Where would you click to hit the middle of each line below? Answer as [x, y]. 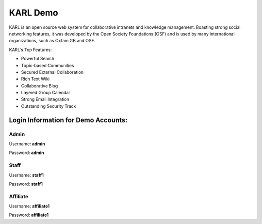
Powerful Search [38, 59]
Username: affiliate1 [29, 206]
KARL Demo [33, 13]
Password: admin [27, 153]
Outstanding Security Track [49, 106]
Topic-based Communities [48, 65]
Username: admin [27, 144]
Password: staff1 [26, 184]
